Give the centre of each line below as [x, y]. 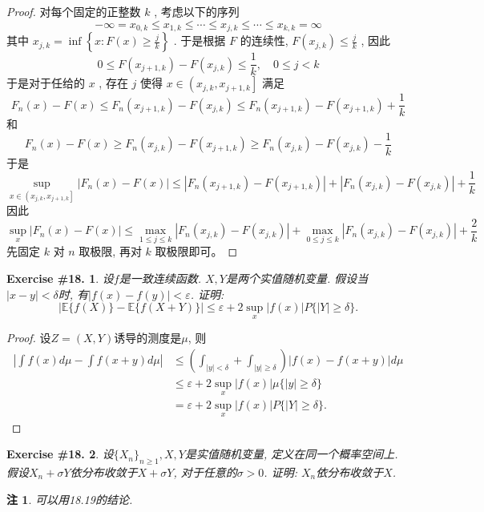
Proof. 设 [29, 338]
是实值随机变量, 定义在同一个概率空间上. [291, 454]
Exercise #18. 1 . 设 [60, 278]
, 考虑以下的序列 [197, 11]
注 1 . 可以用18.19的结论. [70, 499]
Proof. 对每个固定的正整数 [74, 11]
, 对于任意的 [205, 472]
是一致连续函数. [160, 278]
